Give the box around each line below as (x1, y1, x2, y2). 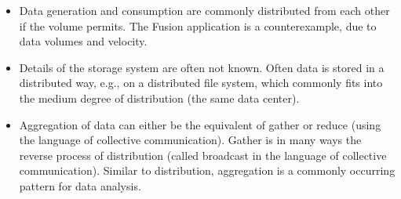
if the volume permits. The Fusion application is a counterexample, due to (19, 17, 377, 34)
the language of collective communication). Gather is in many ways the (19, 132, 362, 148)
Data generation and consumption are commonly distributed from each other (19, 2, 390, 18)
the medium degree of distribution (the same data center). (19, 89, 300, 106)
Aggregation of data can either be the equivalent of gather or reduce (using (19, 116, 381, 132)
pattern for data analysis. (19, 177, 141, 194)
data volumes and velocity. (19, 33, 148, 49)
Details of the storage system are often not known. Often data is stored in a (19, 59, 385, 75)
